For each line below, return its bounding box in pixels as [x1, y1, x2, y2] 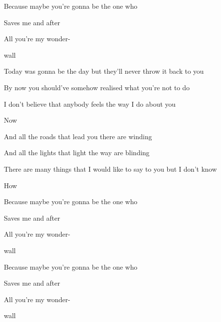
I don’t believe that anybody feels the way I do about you [4, 98, 176, 109]
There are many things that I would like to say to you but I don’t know [4, 163, 217, 174]
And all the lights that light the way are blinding [4, 147, 150, 158]
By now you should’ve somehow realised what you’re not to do [4, 82, 190, 92]
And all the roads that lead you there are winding [4, 131, 152, 141]
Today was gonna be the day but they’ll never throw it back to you [4, 66, 204, 76]
